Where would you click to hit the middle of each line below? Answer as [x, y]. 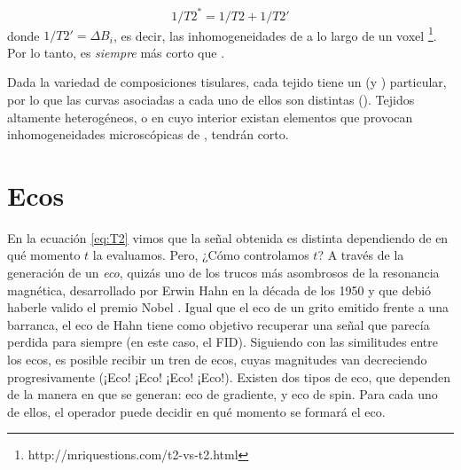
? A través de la [361, 255]
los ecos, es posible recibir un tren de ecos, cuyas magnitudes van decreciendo [217, 359]
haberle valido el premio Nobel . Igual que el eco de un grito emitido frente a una [228, 307]
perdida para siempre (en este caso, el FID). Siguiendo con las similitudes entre [223, 342]
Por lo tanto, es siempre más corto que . [116, 52]
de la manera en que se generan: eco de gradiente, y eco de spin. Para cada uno [223, 394]
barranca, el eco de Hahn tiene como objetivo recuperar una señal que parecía [219, 324]
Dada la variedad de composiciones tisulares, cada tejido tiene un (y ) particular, [227, 82]
